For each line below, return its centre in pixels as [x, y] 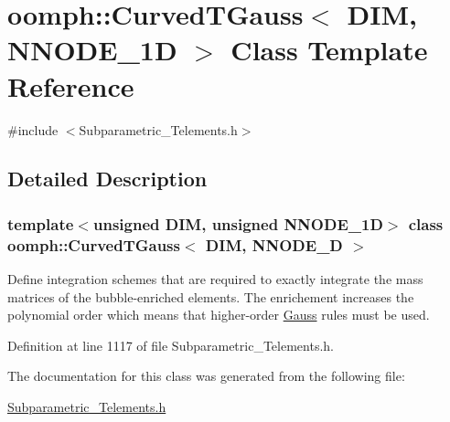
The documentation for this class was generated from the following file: [206, 376]
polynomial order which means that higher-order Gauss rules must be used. [219, 315]
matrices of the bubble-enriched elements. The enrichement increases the [211, 296]
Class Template [329, 50]
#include [33, 129]
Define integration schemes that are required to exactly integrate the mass [215, 279]
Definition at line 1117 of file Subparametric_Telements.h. [171, 345]
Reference [71, 85]
